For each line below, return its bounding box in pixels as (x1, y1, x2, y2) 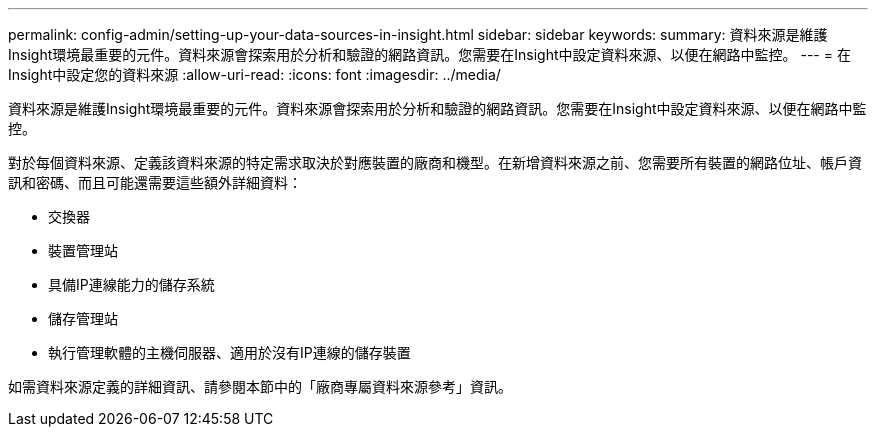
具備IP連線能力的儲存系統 (48, 276, 215, 293)
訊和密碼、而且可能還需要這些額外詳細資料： (8, 174, 302, 191)
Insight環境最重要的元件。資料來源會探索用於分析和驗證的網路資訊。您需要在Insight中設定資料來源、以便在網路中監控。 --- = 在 (8, 46, 851, 63)
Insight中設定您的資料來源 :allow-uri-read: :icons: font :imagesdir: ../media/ (8, 66, 501, 83)
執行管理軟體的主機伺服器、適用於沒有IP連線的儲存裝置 (48, 344, 411, 361)
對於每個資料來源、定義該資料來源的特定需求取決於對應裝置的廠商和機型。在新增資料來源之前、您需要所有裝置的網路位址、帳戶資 (8, 154, 862, 171)
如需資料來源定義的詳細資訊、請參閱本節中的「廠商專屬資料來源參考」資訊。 (8, 378, 512, 395)
